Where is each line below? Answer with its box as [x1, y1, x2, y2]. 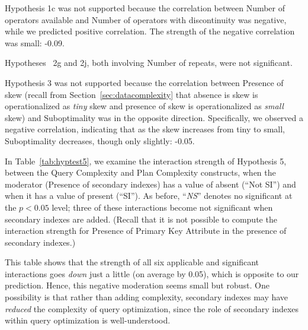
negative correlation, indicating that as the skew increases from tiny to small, [5, 123, 285, 135]
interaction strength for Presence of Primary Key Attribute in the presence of [5, 224, 287, 237]
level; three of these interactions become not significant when [52, 201, 273, 213]
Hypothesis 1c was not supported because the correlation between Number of [5, 2, 285, 14]
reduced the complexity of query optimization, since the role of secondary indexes [5, 302, 299, 315]
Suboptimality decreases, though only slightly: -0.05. [5, 134, 195, 147]
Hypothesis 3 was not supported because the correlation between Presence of [5, 76, 284, 88]
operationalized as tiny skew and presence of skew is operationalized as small [5, 100, 284, 112]
